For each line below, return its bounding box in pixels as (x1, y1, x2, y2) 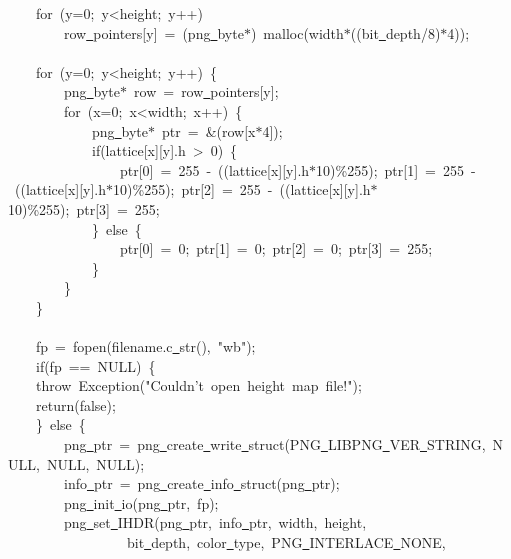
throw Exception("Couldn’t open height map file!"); (35, 375, 362, 396)
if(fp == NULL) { (35, 355, 156, 376)
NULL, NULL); (46, 453, 145, 474)
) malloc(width (250, 22, 344, 43)
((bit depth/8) (350, 22, 441, 43)
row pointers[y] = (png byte (63, 22, 244, 43)
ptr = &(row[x (162, 120, 256, 141)
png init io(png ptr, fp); (63, 492, 219, 513)
